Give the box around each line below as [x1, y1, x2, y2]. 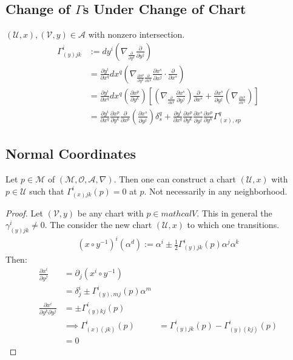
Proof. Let [5, 206, 43, 219]
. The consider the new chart [44, 218, 152, 231]
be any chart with [77, 206, 144, 219]
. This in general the [197, 206, 272, 219]
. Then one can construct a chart [113, 173, 236, 185]
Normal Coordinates [5, 144, 136, 163]
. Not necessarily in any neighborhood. [144, 184, 288, 197]
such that [29, 184, 64, 197]
